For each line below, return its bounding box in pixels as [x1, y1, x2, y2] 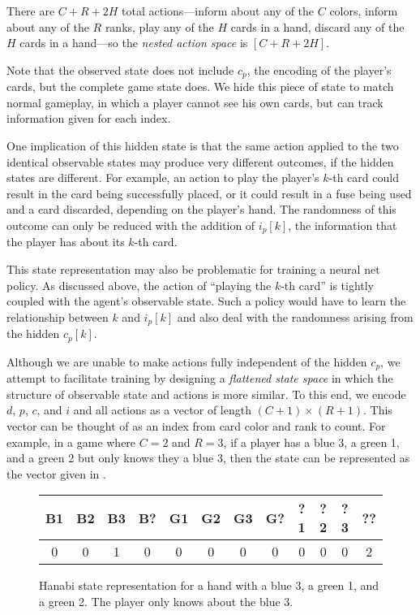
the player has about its [6, 233, 125, 250]
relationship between [6, 308, 109, 325]
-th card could [328, 169, 399, 186]
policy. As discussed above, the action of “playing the [6, 276, 272, 293]
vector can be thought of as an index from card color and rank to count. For [6, 417, 386, 434]
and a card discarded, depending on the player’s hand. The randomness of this [6, 201, 396, 218]
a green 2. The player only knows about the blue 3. [39, 592, 294, 609]
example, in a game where [6, 433, 136, 450]
